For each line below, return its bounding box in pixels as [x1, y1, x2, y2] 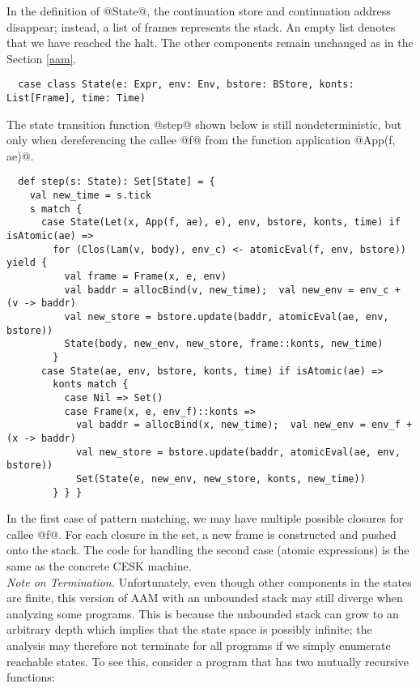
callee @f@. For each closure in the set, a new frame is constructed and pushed [6, 525, 397, 542]
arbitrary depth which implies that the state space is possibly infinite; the [6, 621, 372, 638]
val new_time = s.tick [29, 190, 151, 202]
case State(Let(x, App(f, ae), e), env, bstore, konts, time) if [40, 216, 401, 229]
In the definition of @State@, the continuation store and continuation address [6, 2, 391, 19]
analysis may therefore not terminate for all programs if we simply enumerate [6, 636, 391, 653]
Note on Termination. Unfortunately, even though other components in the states [6, 573, 412, 590]
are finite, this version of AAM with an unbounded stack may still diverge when [6, 589, 403, 606]
